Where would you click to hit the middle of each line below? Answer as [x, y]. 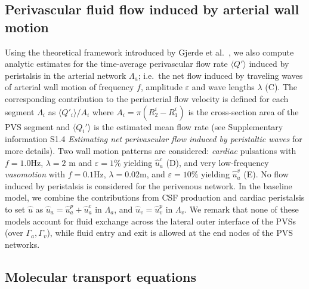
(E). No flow [266, 174]
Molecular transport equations [101, 276]
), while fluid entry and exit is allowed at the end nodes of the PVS [170, 233]
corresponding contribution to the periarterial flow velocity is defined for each [147, 98]
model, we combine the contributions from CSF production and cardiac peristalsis [155, 197]
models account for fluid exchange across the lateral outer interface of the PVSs [150, 221]
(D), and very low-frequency [217, 162]
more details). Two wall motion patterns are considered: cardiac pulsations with [151, 150]
